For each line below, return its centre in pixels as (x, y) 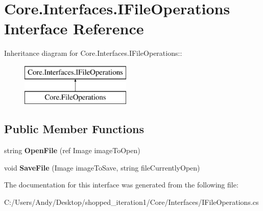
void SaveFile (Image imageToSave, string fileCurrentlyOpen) (102, 167)
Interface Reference (74, 28)
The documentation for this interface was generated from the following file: (121, 185)
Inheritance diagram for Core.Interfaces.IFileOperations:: (93, 53)
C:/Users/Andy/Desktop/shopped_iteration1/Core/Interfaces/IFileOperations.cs (131, 202)
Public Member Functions (74, 129)
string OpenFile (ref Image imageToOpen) (72, 150)
